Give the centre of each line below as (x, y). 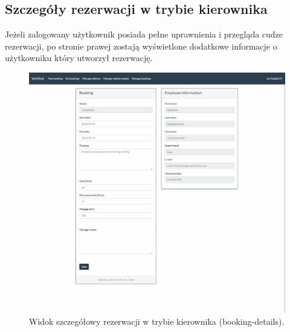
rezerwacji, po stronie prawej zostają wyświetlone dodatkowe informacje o (141, 46)
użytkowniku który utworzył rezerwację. (79, 58)
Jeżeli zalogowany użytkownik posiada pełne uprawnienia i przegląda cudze (144, 34)
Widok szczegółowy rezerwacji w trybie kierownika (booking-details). (157, 321)
